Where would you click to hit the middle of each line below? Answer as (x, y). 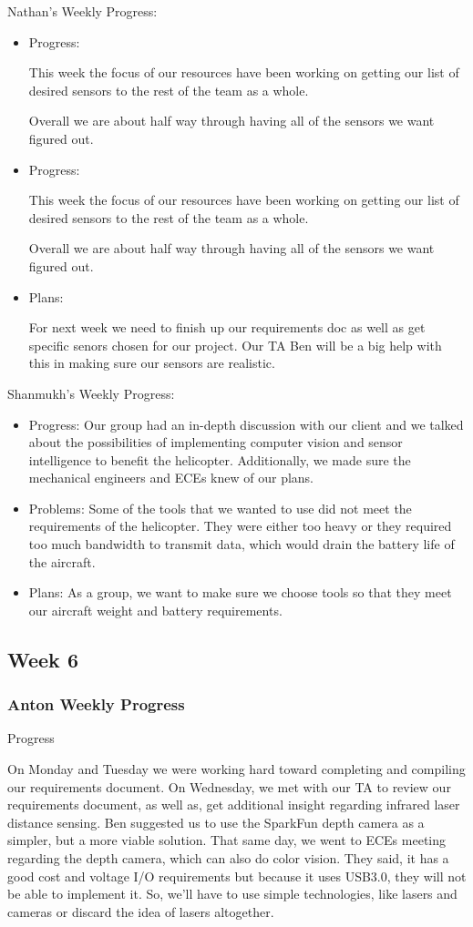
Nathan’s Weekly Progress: (82, 11)
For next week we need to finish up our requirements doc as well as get (227, 327)
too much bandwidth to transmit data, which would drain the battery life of (242, 544)
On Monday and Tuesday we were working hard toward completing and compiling (236, 769)
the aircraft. (62, 561)
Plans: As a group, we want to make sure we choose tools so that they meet (240, 592)
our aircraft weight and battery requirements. (155, 610)
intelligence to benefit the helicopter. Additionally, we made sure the (220, 459)
